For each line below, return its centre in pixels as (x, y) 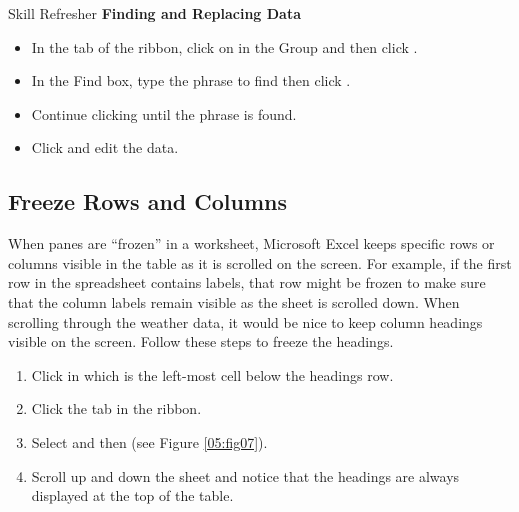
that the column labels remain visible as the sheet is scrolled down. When (234, 301)
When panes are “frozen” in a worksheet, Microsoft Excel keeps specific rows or (251, 243)
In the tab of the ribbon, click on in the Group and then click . (224, 46)
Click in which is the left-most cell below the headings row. (212, 374)
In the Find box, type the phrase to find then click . (191, 80)
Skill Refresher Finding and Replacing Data (155, 13)
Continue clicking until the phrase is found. (164, 113)
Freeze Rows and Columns (148, 201)
